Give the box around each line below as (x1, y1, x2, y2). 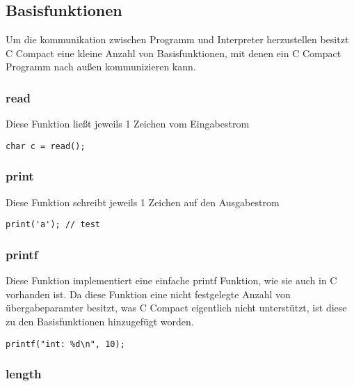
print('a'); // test (6, 219, 101, 230)
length (6, 365, 42, 383)
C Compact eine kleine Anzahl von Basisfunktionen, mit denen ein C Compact (6, 45, 341, 60)
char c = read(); (6, 141, 86, 151)
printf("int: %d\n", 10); (6, 339, 125, 349)
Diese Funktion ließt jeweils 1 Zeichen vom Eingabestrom (6, 116, 250, 131)
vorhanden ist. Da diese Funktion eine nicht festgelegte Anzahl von (6, 286, 291, 301)
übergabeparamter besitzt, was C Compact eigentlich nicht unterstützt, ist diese (6, 300, 347, 315)
